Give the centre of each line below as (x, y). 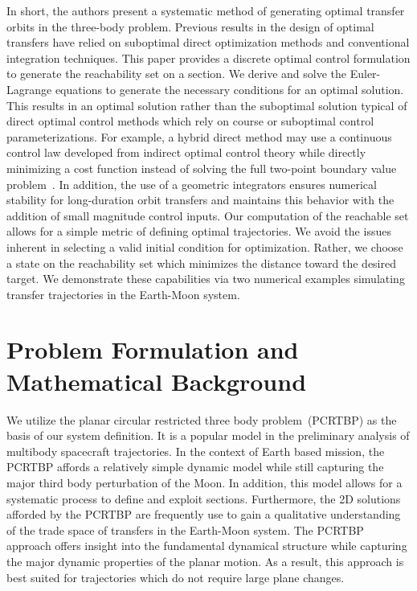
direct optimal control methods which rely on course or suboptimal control (190, 121)
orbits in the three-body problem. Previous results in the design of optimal (190, 26)
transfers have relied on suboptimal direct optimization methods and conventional (208, 42)
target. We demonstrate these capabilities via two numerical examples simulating (206, 279)
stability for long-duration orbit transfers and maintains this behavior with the (200, 200)
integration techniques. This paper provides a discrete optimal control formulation (208, 57)
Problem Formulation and (153, 349)
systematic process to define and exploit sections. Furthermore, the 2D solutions (204, 498)
